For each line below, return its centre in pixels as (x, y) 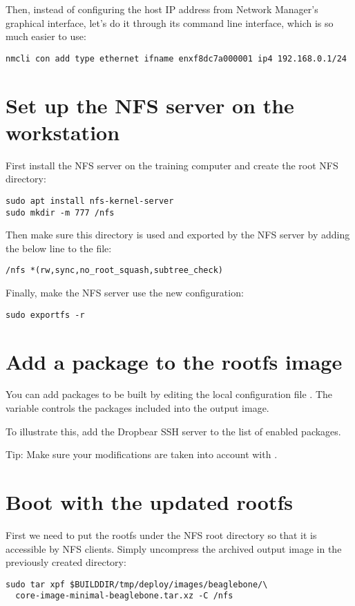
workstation (63, 132)
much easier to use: (46, 36)
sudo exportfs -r (45, 315)
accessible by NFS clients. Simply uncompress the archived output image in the (174, 548)
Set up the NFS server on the (150, 105)
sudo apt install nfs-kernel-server (90, 201)
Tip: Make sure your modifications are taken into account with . (142, 454)
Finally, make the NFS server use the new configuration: (125, 293)
